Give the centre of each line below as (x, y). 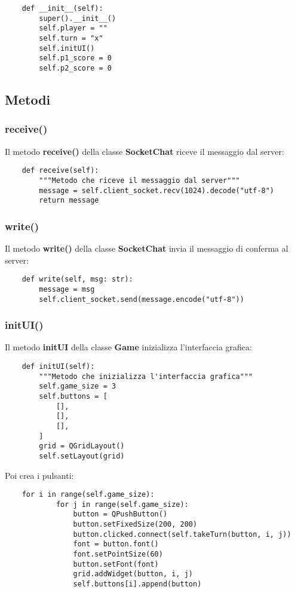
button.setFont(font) (116, 564)
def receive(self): (60, 171)
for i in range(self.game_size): (88, 495)
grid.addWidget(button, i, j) (133, 574)
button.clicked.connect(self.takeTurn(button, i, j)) (182, 534)
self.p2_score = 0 (75, 68)
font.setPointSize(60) (118, 554)
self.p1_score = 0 (75, 58)
